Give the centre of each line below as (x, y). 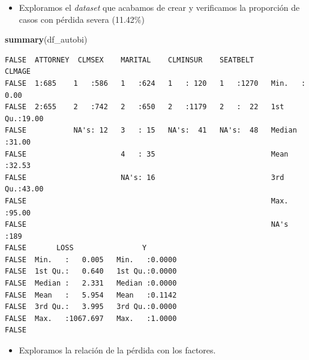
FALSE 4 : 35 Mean (147, 154)
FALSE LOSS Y (76, 248)
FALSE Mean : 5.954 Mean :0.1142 (91, 295)
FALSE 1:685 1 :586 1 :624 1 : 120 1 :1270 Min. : (155, 83)
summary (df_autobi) (46, 39)
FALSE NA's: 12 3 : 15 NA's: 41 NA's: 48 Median (151, 130)
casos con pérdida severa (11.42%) (82, 19)
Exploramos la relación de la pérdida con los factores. (117, 350)
